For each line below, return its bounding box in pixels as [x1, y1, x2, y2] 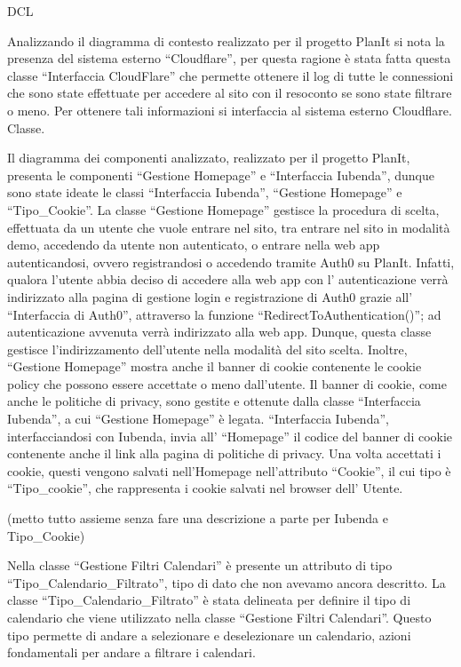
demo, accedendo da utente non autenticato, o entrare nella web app [7, 235, 380, 254]
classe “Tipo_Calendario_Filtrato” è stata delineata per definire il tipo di [7, 591, 411, 609]
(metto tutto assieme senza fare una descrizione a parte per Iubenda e [7, 509, 388, 528]
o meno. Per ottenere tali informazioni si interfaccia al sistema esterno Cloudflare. [7, 100, 452, 119]
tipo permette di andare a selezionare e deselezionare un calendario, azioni [7, 625, 411, 644]
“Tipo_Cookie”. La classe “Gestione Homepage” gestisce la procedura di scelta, [7, 200, 440, 218]
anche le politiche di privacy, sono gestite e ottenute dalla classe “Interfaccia [7, 392, 421, 410]
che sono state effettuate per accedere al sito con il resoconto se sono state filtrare [7, 83, 452, 102]
